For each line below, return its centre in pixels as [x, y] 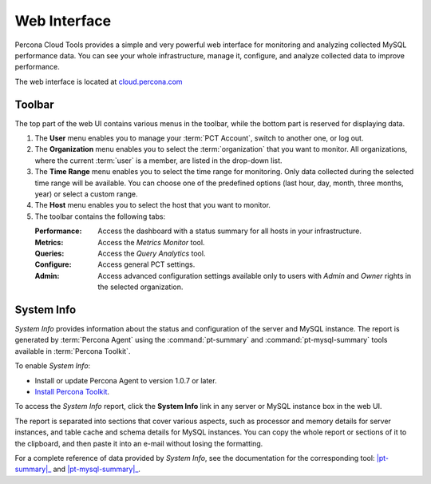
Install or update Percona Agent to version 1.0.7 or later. [126, 380]
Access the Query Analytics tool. [152, 253]
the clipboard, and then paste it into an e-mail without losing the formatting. [139, 443]
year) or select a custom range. [86, 194]
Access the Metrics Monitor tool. [151, 242]
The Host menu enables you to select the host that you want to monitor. [153, 205]
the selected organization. [140, 287]
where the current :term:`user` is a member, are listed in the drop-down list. [158, 161]
